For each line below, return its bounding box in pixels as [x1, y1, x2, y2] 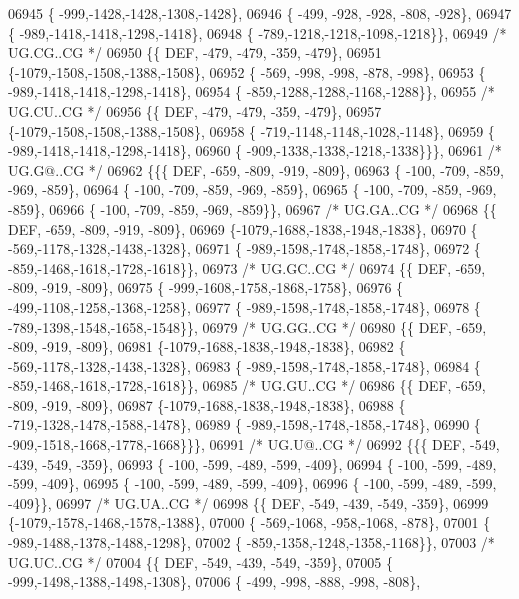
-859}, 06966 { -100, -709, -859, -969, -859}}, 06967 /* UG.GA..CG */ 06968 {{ [8, 198, 497, 219]
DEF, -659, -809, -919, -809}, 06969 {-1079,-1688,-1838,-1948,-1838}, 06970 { [8, 218, 478, 239]
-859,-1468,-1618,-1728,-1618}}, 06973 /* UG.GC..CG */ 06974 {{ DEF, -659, [8, 257, 486, 278]
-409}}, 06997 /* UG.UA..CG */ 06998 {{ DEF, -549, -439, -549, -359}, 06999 [8, 492, 489, 513]
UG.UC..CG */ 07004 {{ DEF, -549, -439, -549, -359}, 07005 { [8, 551, 393, 572]
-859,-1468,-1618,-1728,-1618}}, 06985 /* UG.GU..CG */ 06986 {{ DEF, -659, [8, 375, 486, 396]
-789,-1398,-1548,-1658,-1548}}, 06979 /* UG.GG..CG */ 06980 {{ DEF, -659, [8, 316, 487, 337]
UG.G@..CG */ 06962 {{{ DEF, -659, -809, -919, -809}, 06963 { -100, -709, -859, [8, 159, 504, 180]
